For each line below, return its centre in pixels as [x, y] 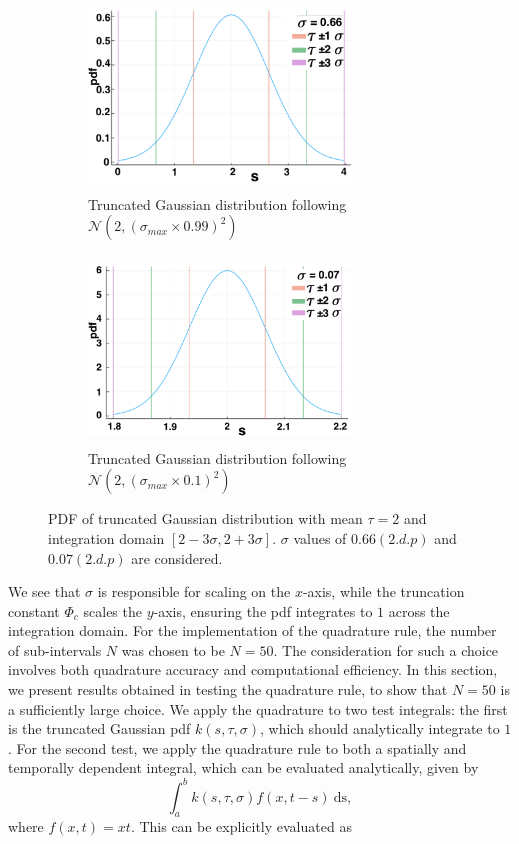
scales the [112, 610]
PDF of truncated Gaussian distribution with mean [205, 518]
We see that [44, 591]
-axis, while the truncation [383, 591]
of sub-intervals [55, 649]
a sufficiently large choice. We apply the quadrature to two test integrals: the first [258, 708]
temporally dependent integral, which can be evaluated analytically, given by [243, 767]
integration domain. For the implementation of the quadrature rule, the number [252, 630]
